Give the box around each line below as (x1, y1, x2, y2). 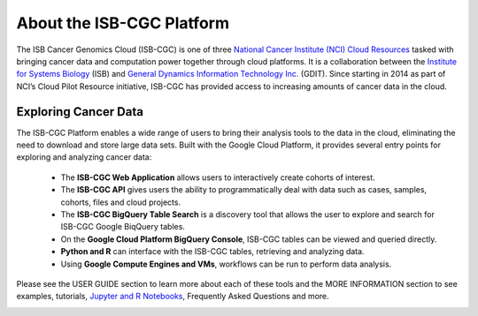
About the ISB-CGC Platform (16, 13, 230, 33)
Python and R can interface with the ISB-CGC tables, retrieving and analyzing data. (60, 246, 365, 257)
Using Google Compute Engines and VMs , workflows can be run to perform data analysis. (60, 259, 392, 269)
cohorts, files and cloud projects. (60, 197, 181, 207)
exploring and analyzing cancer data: (16, 152, 152, 162)
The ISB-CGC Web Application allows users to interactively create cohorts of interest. (60, 172, 375, 183)
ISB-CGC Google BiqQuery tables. (60, 222, 186, 232)
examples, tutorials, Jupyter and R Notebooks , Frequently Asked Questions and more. (16, 291, 329, 302)
